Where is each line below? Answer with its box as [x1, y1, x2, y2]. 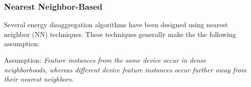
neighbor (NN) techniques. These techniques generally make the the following [4, 29, 236, 39]
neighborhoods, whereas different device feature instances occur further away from [4, 64, 247, 74]
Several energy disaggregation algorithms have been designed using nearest [4, 19, 228, 30]
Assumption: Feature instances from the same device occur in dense [4, 55, 206, 65]
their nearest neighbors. [4, 74, 74, 84]
